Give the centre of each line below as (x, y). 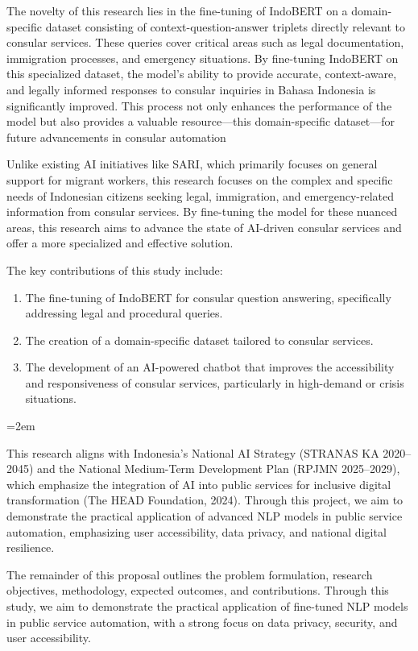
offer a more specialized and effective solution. (120, 243)
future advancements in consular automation (116, 137)
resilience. (31, 547)
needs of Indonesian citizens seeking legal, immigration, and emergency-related (201, 195)
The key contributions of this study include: (115, 270)
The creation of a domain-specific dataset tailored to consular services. (199, 340)
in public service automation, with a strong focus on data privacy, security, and (202, 622)
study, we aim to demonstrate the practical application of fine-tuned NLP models (207, 606)
